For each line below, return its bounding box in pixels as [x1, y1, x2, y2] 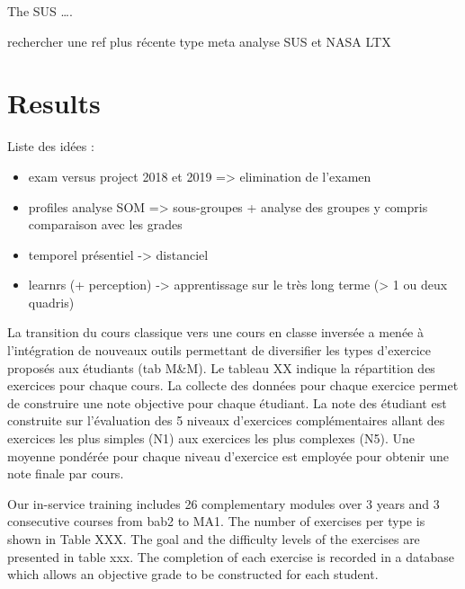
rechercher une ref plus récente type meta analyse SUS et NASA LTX [7, 31, 391, 50]
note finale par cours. [7, 464, 124, 483]
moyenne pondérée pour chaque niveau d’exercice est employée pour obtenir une [7, 446, 450, 465]
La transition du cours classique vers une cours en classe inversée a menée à [7, 323, 424, 342]
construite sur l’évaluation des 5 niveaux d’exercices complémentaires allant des [7, 411, 445, 430]
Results [7, 85, 101, 121]
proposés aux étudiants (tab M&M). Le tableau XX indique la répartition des [7, 358, 435, 377]
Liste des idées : [7, 137, 94, 156]
